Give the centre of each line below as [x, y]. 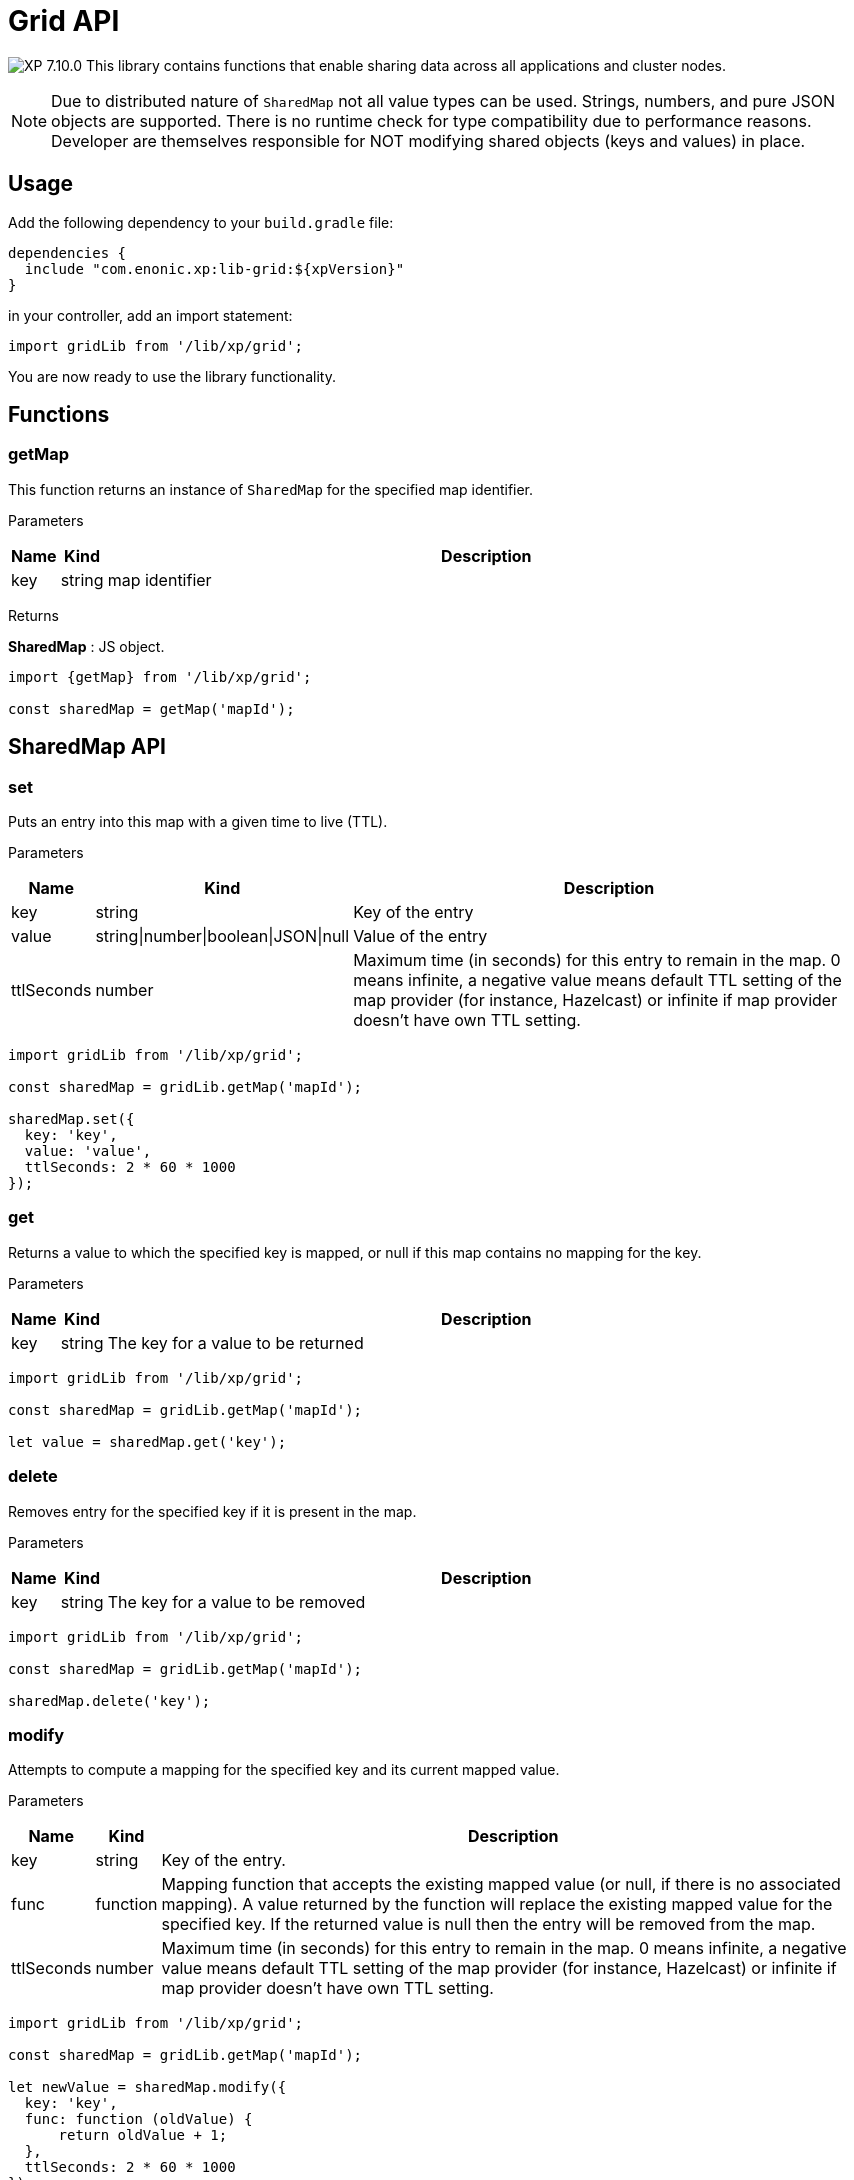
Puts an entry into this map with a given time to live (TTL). [198, 822]
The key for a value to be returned [235, 1342]
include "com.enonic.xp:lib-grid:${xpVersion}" [214, 268]
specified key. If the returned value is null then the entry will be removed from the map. [488, 1924]
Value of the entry [420, 936]
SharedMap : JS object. [86, 646]
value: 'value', [88, 1151]
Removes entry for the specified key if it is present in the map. [212, 1511]
